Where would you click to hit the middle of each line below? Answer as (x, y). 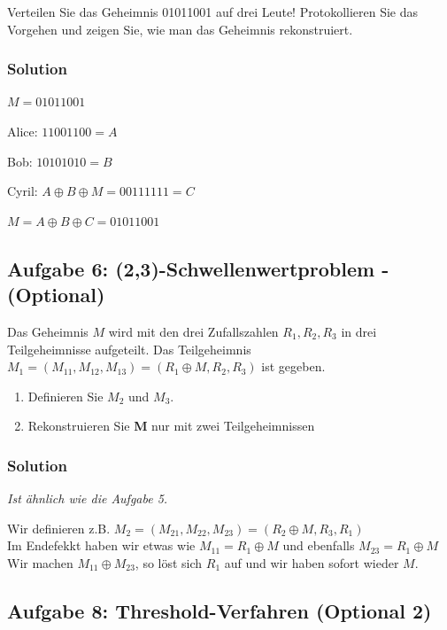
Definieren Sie (66, 396)
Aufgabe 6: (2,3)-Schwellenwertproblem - (198, 268)
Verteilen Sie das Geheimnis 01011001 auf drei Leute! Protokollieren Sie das (213, 12)
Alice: (23, 131)
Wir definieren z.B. (59, 528)
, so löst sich (169, 562)
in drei (359, 331)
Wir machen (40, 562)
